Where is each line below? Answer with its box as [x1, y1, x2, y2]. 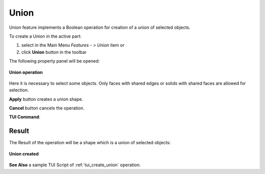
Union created [9, 151, 39, 156]
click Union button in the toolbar [21, 49, 87, 55]
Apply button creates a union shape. [9, 96, 83, 102]
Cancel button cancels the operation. [9, 105, 85, 111]
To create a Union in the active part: [9, 33, 82, 39]
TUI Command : [9, 114, 41, 120]
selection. [9, 87, 29, 93]
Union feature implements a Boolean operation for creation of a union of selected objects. [9, 24, 191, 30]
